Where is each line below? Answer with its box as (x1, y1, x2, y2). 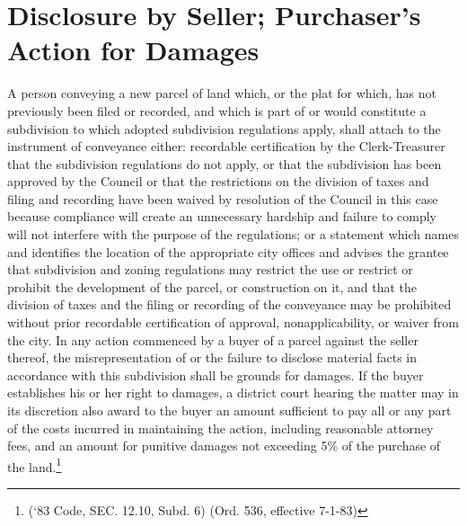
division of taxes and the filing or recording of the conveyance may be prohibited (7, 295, 452, 314)
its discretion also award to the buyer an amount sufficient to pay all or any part (7, 401, 452, 419)
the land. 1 (7, 454, 62, 476)
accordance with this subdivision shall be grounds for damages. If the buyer (7, 365, 424, 384)
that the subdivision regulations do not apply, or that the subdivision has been (7, 154, 442, 173)
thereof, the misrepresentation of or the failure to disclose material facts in (7, 348, 417, 367)
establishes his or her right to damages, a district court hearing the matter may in (7, 383, 459, 402)
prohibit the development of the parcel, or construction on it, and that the (7, 277, 418, 296)
